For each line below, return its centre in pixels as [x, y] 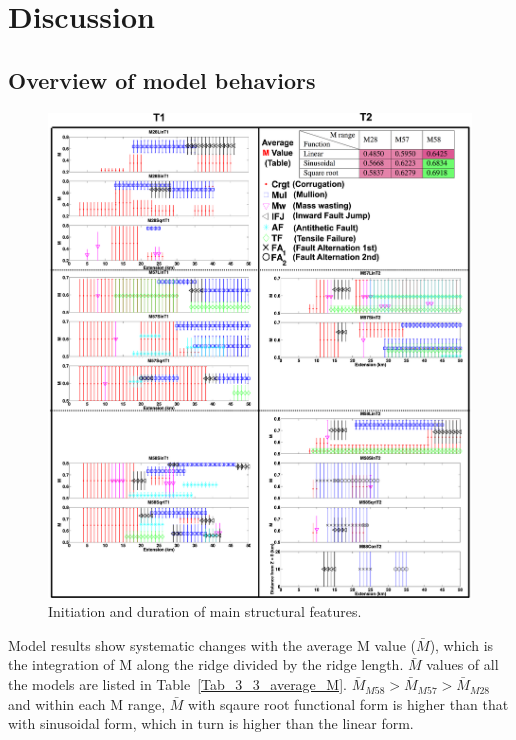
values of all [462, 664]
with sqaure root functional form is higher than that [348, 703]
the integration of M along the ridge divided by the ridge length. [206, 664]
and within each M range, [87, 703]
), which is [461, 644]
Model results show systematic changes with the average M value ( [212, 644]
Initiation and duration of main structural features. [205, 611]
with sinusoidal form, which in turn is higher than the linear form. [211, 723]
